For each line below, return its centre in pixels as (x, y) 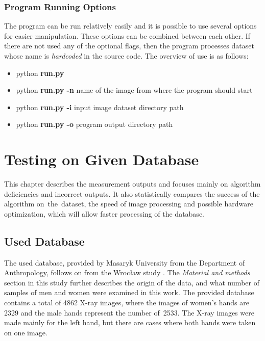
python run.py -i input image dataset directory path (100, 107)
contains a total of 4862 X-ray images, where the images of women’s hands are (127, 303)
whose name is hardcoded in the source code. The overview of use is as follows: (126, 56)
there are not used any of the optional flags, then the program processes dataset (129, 46)
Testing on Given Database (102, 159)
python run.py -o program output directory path (94, 124)
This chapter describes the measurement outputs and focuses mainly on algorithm (132, 184)
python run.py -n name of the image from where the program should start (134, 90)
